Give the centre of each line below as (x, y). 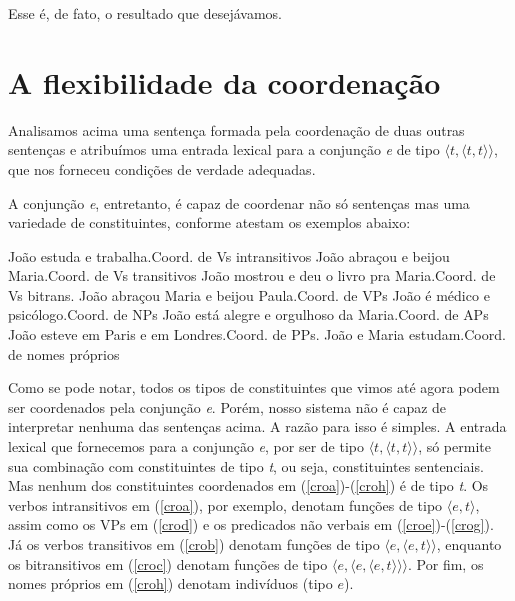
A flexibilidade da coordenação (224, 81)
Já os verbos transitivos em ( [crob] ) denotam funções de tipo (194, 544)
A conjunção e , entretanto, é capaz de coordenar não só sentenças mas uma (239, 202)
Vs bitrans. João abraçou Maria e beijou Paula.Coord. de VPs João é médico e (249, 294)
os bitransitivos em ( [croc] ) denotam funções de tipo (168, 563)
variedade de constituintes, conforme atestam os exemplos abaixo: (209, 222)
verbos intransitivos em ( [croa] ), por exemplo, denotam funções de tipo (225, 504)
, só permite (454, 446)
